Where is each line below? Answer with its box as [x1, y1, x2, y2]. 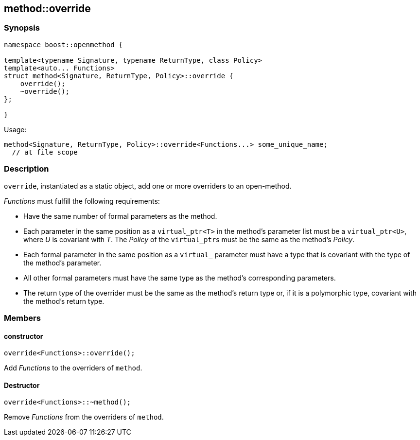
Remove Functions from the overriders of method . [4, 413, 164, 422]
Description [4, 164, 49, 174]
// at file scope [12, 148, 78, 156]
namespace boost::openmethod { [4, 40, 123, 49]
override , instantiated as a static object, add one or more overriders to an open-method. [4, 181, 292, 190]
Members [4, 313, 41, 323]
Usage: [4, 125, 27, 134]
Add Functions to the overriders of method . [4, 364, 142, 372]
